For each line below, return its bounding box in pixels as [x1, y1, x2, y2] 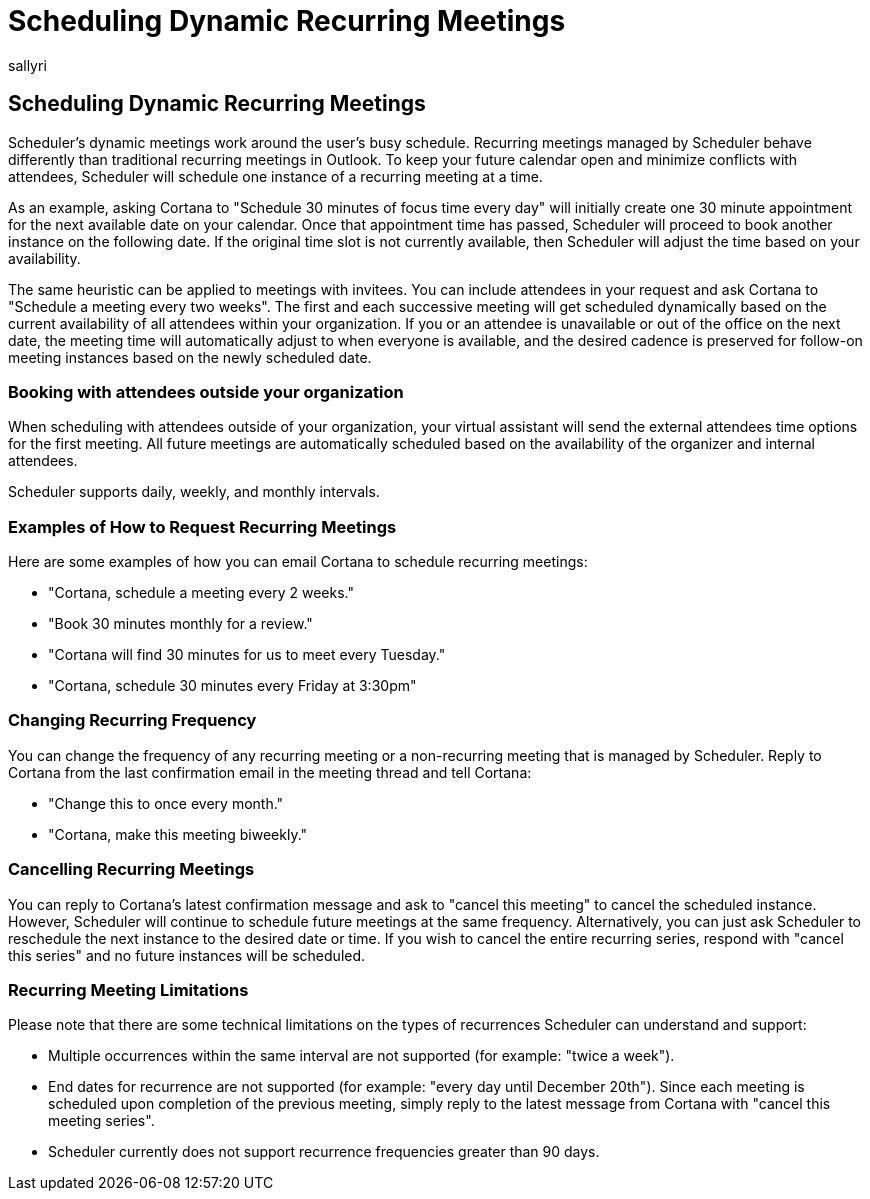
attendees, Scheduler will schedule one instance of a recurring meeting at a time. [8, 167, 543, 185]
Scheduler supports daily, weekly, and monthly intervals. [8, 483, 380, 501]
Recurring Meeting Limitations [8, 979, 249, 1000]
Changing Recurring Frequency [8, 710, 257, 731]
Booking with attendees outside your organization [8, 381, 404, 402]
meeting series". [48, 1112, 155, 1130]
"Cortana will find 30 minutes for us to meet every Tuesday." [48, 646, 446, 664]
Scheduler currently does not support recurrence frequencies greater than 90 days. [48, 1143, 600, 1161]
